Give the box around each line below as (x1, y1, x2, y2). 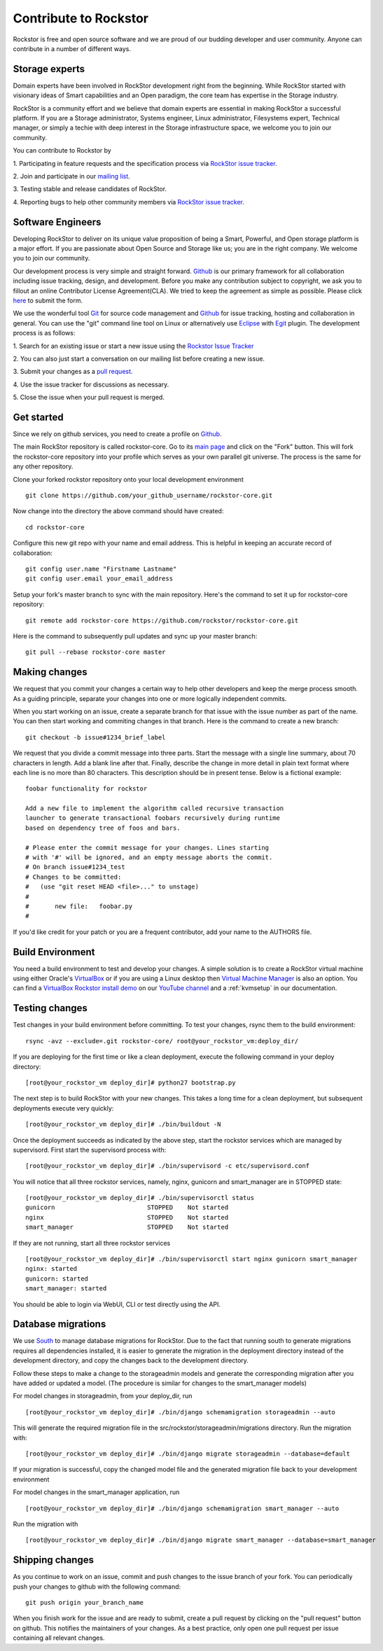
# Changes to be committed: (25, 872, 122, 881)
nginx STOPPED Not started (25, 1213, 229, 1221)
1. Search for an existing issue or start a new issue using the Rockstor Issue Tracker (13, 342, 254, 350)
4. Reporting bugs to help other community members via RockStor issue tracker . (13, 197, 244, 206)
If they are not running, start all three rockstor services (13, 1239, 171, 1247)
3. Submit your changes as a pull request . (13, 368, 133, 376)
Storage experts (13, 63, 85, 75)
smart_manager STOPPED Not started (25, 1223, 229, 1232)
